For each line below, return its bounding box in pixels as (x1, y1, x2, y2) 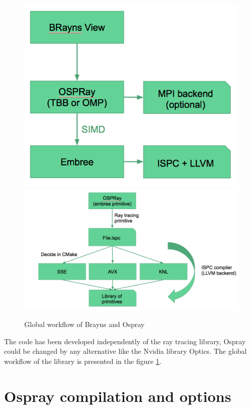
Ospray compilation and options (4, 385, 231, 406)
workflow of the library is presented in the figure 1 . (4, 355, 162, 366)
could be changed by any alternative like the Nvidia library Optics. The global (4, 346, 247, 356)
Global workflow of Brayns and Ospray (24, 319, 145, 330)
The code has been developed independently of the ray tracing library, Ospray (4, 336, 246, 346)
